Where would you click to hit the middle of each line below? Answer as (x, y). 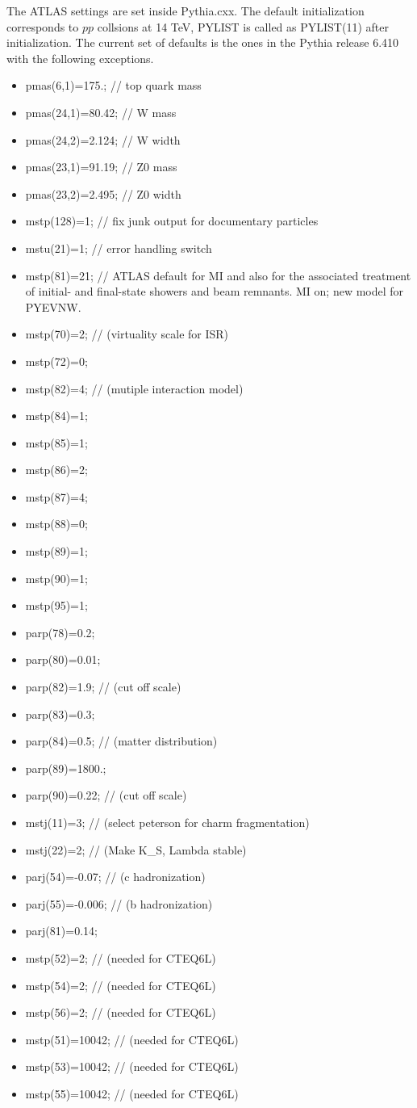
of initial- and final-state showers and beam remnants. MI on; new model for (215, 291)
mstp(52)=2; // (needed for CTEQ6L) (121, 957)
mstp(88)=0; (56, 524)
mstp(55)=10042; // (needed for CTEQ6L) (132, 1093)
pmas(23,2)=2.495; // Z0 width (103, 193)
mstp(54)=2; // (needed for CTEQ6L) (121, 985)
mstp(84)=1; (56, 415)
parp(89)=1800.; (66, 768)
